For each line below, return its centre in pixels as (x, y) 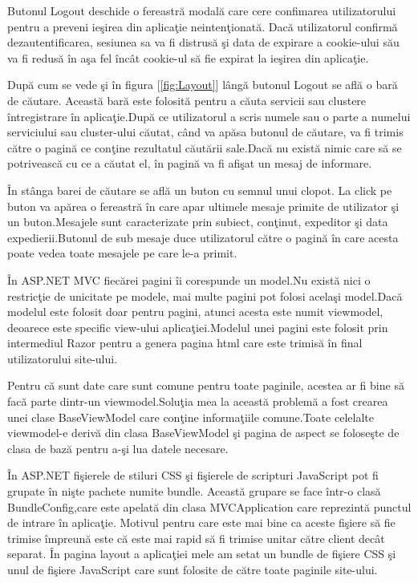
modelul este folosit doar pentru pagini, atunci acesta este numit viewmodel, (195, 312)
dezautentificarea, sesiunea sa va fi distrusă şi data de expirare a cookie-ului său (203, 42)
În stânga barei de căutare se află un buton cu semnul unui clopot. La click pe (200, 190)
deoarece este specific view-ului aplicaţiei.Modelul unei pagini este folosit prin (198, 327)
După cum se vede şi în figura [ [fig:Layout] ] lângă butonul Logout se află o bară (203, 85)
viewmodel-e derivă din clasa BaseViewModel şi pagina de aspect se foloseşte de (203, 433)
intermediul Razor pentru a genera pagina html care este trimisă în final (185, 343)
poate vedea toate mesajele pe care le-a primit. (122, 253)
